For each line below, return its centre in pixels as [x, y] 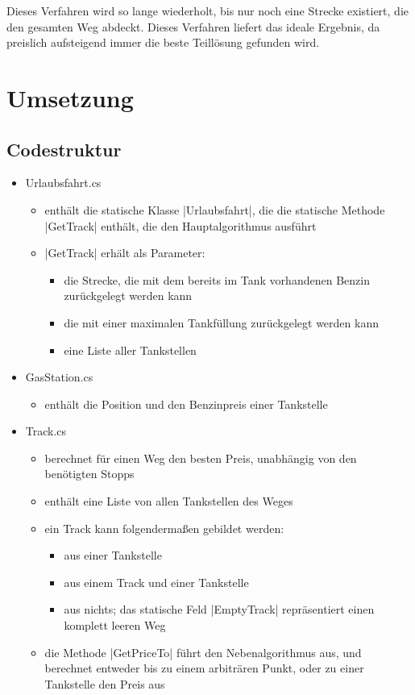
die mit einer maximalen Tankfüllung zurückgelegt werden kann [221, 322]
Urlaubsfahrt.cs [63, 183]
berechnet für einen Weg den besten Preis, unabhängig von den [201, 458]
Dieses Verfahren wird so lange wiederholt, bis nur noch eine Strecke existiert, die [207, 10]
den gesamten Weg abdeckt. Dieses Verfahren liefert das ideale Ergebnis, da [193, 26]
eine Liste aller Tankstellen [130, 350]
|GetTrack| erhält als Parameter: [125, 253]
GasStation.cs [59, 377]
